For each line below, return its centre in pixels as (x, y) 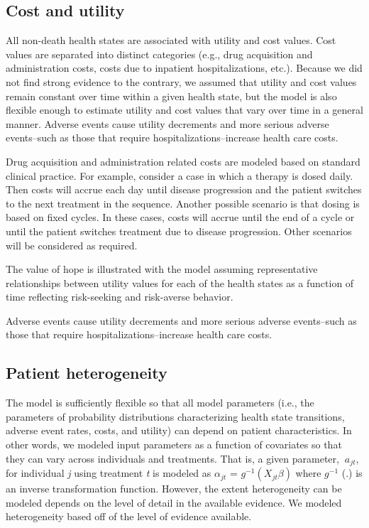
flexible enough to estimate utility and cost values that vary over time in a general (184, 110)
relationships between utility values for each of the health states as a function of (180, 282)
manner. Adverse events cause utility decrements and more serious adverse (167, 123)
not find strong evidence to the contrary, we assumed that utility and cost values (181, 81)
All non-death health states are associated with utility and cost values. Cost (171, 40)
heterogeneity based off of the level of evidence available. (129, 516)
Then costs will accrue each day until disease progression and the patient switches (184, 189)
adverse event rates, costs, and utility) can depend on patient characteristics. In (179, 430)
